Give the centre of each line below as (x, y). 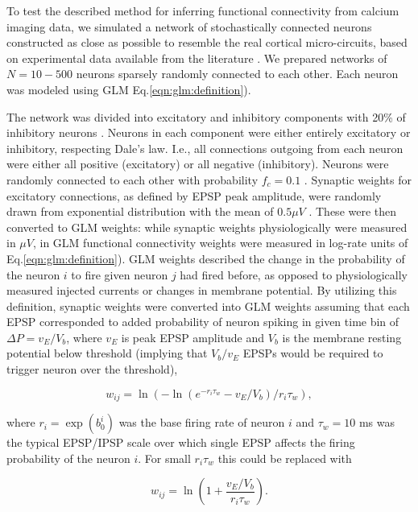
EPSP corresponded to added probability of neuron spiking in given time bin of (203, 322)
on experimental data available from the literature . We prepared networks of (197, 58)
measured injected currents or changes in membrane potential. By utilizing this (202, 290)
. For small (164, 458)
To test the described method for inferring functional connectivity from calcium (203, 10)
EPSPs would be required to (313, 353)
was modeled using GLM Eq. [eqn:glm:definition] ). (129, 89)
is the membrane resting (342, 337)
